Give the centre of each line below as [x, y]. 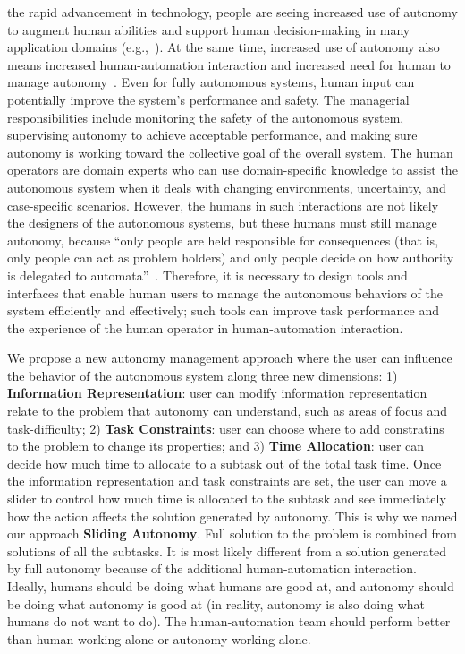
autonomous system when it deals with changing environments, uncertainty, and [227, 187]
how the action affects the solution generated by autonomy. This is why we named [232, 516]
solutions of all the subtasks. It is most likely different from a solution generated [227, 551]
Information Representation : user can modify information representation [217, 393]
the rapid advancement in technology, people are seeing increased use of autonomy [232, 12]
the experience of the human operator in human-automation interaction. [205, 327]
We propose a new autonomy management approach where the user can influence [230, 358]
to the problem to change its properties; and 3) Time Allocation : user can [216, 446]
